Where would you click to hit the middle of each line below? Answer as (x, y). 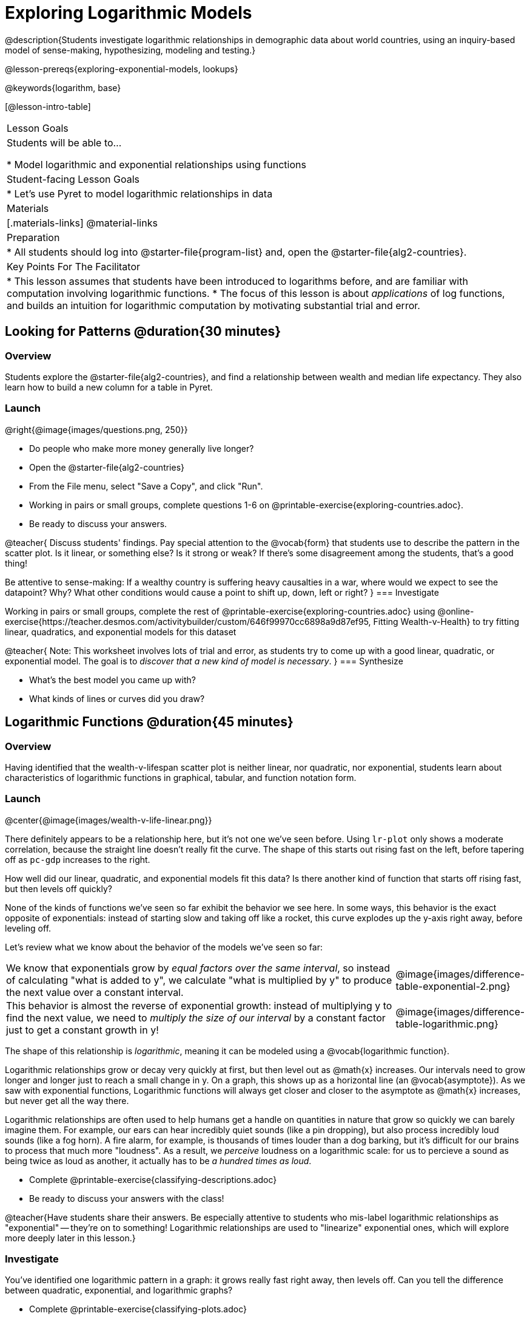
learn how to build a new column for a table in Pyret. (109, 387)
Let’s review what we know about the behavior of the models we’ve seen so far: (164, 947)
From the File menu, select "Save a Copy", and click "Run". (146, 486)
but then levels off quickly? (59, 888)
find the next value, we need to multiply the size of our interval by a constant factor (196, 1017)
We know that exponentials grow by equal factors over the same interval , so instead (198, 968)
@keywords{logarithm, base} (63, 87)
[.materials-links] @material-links (82, 223)
